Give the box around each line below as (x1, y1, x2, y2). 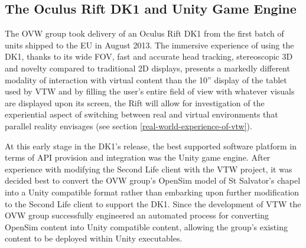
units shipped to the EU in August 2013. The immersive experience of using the (5, 38, 294, 51)
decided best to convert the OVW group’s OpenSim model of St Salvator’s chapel (5, 174, 301, 187)
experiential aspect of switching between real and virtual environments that (5, 108, 278, 120)
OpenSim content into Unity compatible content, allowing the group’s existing (5, 220, 288, 233)
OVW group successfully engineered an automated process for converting (5, 209, 269, 221)
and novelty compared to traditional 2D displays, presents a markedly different (5, 61, 290, 74)
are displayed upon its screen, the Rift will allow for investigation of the (5, 96, 265, 109)
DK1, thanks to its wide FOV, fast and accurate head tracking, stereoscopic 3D (5, 50, 293, 63)
